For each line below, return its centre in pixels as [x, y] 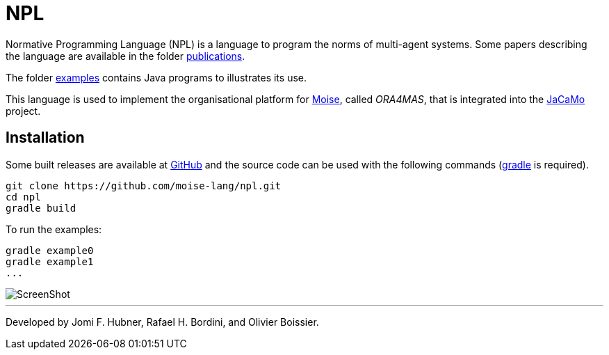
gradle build [41, 208]
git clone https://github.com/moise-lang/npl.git [144, 186]
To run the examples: [54, 229]
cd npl [23, 197]
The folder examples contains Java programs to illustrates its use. [156, 77]
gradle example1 [50, 261]
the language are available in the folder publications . [125, 56]
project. [23, 111]
